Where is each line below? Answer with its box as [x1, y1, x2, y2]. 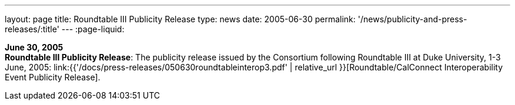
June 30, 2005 [5, 42, 63, 52]
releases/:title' [5, 24, 59, 34]
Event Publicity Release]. [5, 72, 101, 82]
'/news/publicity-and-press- [357, 14, 467, 24]
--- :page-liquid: [61, 24, 125, 34]
